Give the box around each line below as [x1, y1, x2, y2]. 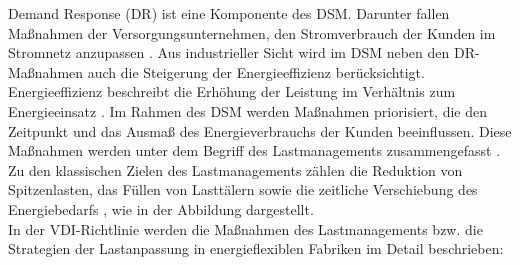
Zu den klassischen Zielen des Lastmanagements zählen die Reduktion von [8, 159, 463, 180]
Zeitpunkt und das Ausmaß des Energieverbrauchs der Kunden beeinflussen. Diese [8, 120, 512, 141]
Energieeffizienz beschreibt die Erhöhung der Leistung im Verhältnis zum [8, 81, 456, 102]
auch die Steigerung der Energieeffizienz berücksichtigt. [87, 61, 425, 82]
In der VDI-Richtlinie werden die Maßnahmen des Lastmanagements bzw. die [8, 218, 483, 239]
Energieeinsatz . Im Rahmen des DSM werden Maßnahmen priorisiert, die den [8, 100, 487, 121]
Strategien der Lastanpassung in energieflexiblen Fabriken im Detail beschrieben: [8, 238, 504, 259]
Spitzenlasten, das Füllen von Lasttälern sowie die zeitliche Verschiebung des [8, 179, 478, 200]
